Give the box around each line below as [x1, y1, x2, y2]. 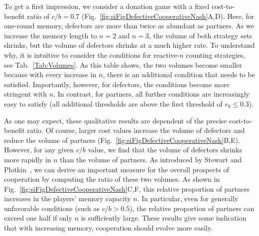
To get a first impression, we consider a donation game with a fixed [4, 1, 210, 11]
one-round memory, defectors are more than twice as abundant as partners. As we [4, 20, 254, 31]
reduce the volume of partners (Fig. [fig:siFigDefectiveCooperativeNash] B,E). [4, 134, 240, 145]
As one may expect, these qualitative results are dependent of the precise [4, 115, 227, 125]
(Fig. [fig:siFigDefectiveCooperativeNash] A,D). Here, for [82, 10, 255, 21]
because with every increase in [4, 69, 97, 80]
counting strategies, [186, 49, 246, 60]
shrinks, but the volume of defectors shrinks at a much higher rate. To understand [4, 40, 255, 50]
